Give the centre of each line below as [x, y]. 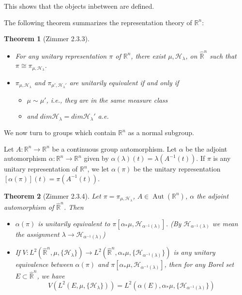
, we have [51, 276]
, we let [98, 169]
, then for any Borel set [199, 264]
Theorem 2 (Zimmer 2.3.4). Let [53, 195]
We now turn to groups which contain [60, 132]
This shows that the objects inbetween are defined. [79, 6]
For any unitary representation [61, 55]
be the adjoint [206, 148]
